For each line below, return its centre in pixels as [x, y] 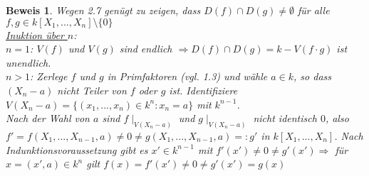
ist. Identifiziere [203, 90]
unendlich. [28, 62]
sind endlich [146, 49]
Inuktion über [35, 34]
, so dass [313, 76]
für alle [314, 10]
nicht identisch [285, 118]
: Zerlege [49, 76]
